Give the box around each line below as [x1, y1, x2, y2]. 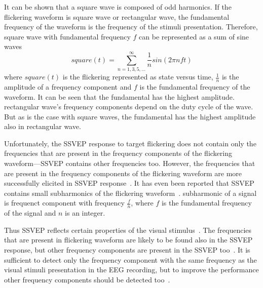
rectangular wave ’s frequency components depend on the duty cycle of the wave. [4, 101, 253, 112]
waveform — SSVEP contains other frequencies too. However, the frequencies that [4, 158, 255, 169]
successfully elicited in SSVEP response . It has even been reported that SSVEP [4, 178, 254, 188]
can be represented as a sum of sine [139, 31, 249, 42]
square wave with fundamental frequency [4, 31, 131, 42]
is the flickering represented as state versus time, [62, 71, 213, 82]
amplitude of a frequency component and [4, 81, 132, 92]
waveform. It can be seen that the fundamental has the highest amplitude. [4, 91, 235, 102]
